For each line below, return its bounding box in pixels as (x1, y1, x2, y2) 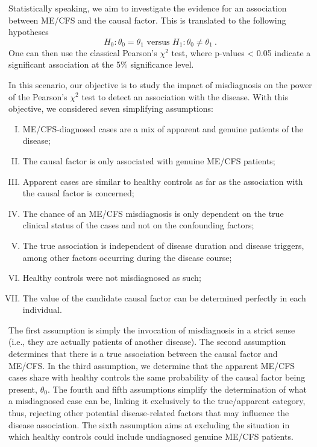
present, (8, 382, 37, 395)
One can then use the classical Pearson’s (8, 46, 157, 59)
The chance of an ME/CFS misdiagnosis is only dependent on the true (22, 207, 284, 219)
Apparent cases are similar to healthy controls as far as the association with (22, 175, 303, 187)
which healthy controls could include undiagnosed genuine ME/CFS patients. (8, 430, 293, 443)
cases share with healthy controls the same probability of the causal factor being (8, 371, 306, 384)
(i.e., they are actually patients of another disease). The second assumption (8, 335, 286, 348)
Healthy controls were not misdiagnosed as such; (22, 271, 201, 284)
